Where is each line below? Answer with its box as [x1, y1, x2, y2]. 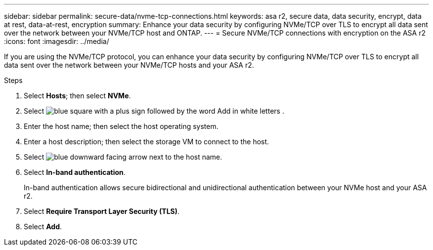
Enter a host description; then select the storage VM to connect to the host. [24, 137, 269, 146]
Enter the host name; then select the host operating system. [24, 122, 218, 130]
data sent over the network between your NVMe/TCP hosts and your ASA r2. [4, 61, 254, 69]
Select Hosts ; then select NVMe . [24, 91, 131, 100]
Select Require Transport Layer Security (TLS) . [24, 207, 180, 215]
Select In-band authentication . [24, 168, 126, 176]
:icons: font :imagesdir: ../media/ [4, 37, 109, 45]
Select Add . [24, 222, 62, 231]
